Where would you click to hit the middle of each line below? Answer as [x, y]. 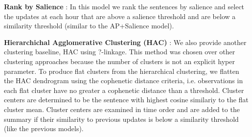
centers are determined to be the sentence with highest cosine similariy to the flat [126, 100]
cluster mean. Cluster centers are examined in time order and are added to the [122, 109]
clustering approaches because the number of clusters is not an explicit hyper [119, 61]
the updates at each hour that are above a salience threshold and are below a [120, 16]
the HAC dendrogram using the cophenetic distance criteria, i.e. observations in [124, 80]
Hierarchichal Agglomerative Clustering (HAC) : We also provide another [125, 42]
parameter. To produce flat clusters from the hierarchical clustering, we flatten [122, 71]
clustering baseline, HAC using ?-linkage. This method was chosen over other [120, 52]
